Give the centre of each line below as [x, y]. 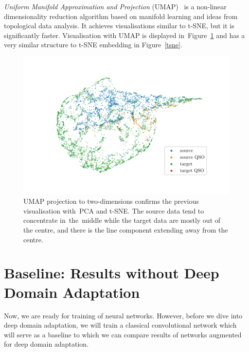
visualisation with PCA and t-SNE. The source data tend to [114, 210]
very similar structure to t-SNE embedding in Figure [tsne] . [93, 45]
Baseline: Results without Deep [112, 273]
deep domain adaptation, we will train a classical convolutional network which [120, 325]
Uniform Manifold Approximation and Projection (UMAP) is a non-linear [115, 6]
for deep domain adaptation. [46, 344]
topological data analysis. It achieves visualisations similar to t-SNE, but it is [119, 26]
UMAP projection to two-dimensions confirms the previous [111, 201]
